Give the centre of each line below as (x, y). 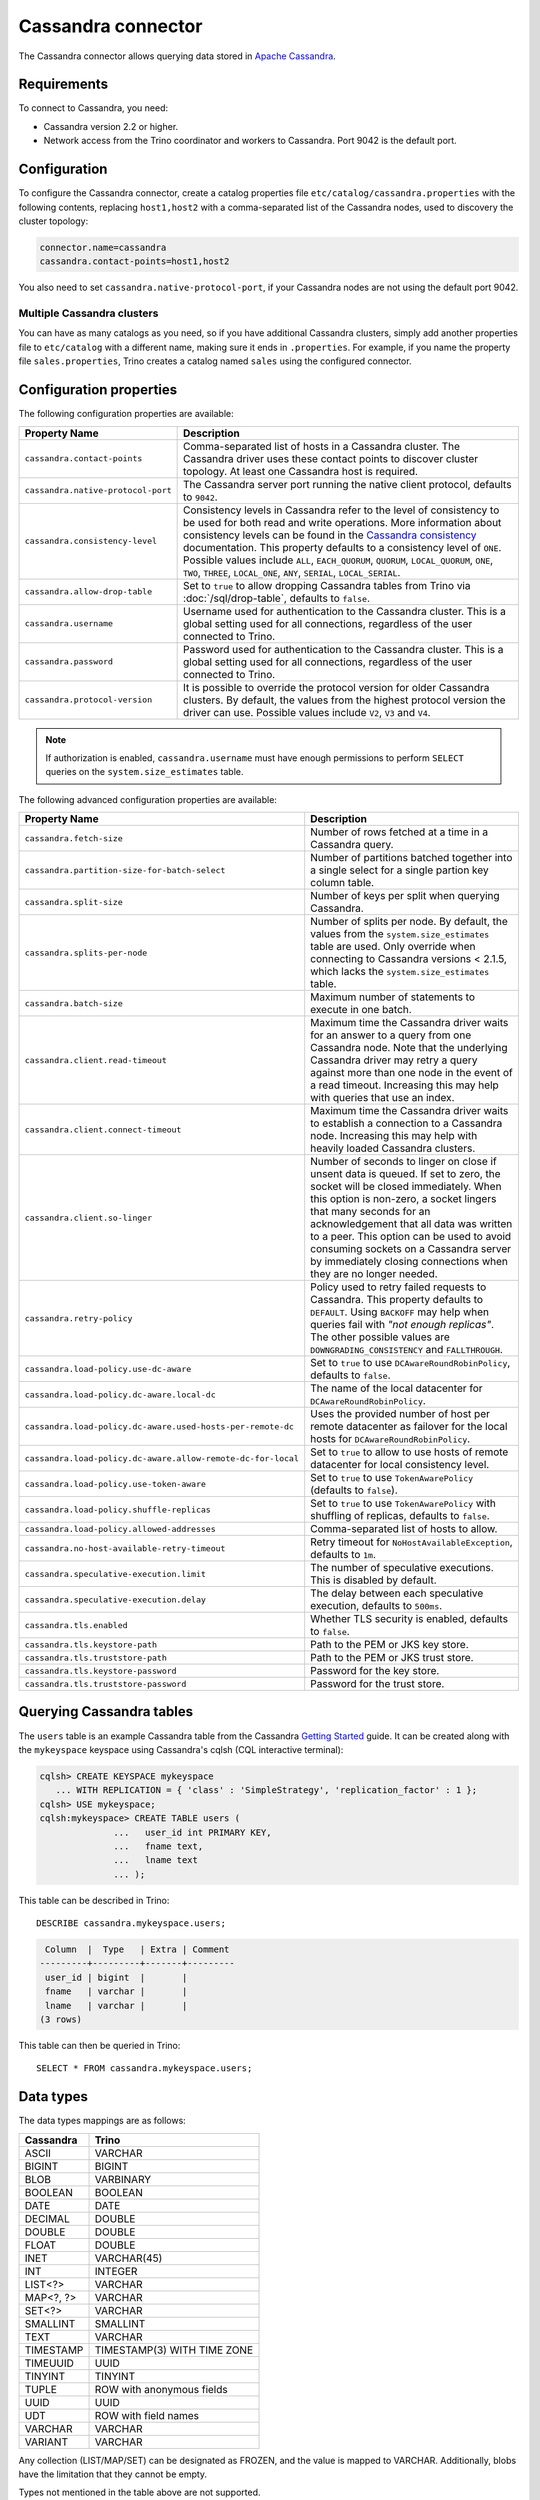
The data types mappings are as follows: (102, 2121)
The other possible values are (380, 1337)
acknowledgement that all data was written (411, 1224)
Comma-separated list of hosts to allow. (404, 1529)
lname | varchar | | (116, 2005)
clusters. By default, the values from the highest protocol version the (344, 700)
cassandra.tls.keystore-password (100, 1670)
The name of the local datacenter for (397, 1388)
